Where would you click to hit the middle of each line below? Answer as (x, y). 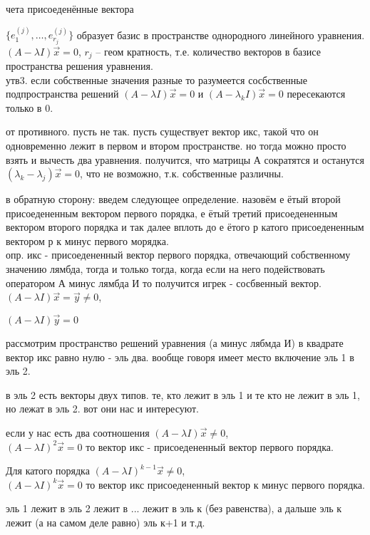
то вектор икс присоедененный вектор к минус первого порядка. (225, 484)
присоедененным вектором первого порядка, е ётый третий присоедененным (172, 213)
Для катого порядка (48, 471)
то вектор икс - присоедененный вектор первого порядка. (210, 446)
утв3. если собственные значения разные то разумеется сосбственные (156, 79)
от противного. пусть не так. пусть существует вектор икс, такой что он (162, 131)
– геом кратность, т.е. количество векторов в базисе (208, 51)
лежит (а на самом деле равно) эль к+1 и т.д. (106, 523)
